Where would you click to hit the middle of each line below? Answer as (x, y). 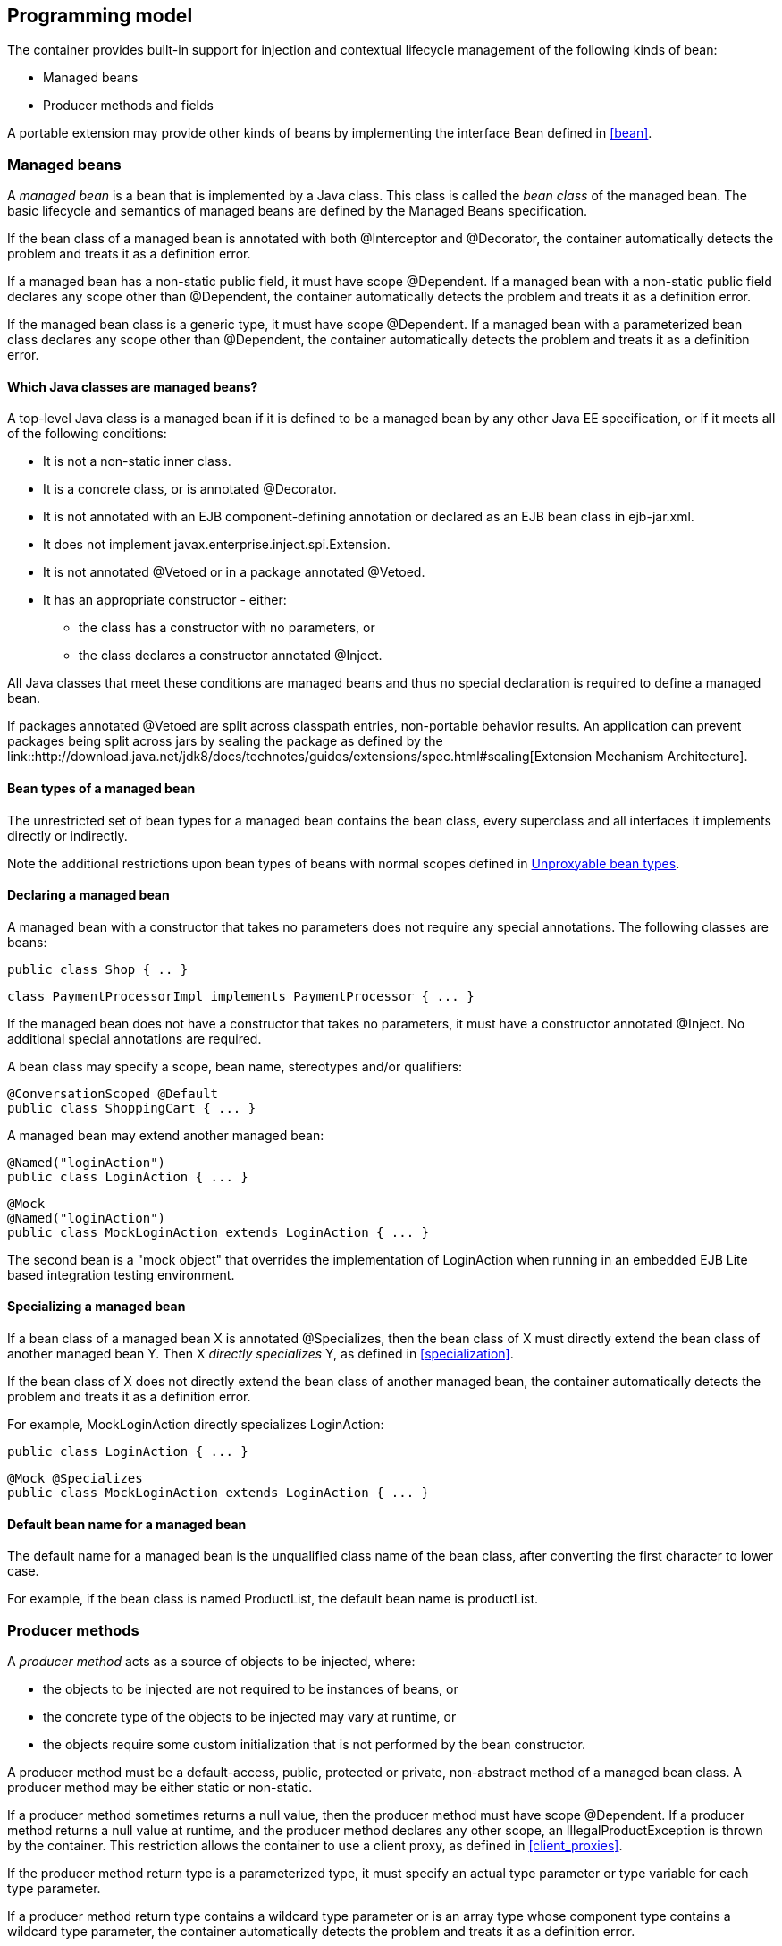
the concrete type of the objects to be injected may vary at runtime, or (250, 1717)
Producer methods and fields (128, 106)
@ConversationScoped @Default (113, 1093)
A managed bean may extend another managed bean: (166, 1135)
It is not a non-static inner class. (137, 461)
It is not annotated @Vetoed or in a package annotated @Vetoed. (234, 572)
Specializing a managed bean (97, 1307)
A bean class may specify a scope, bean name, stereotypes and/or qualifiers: (235, 1066)
